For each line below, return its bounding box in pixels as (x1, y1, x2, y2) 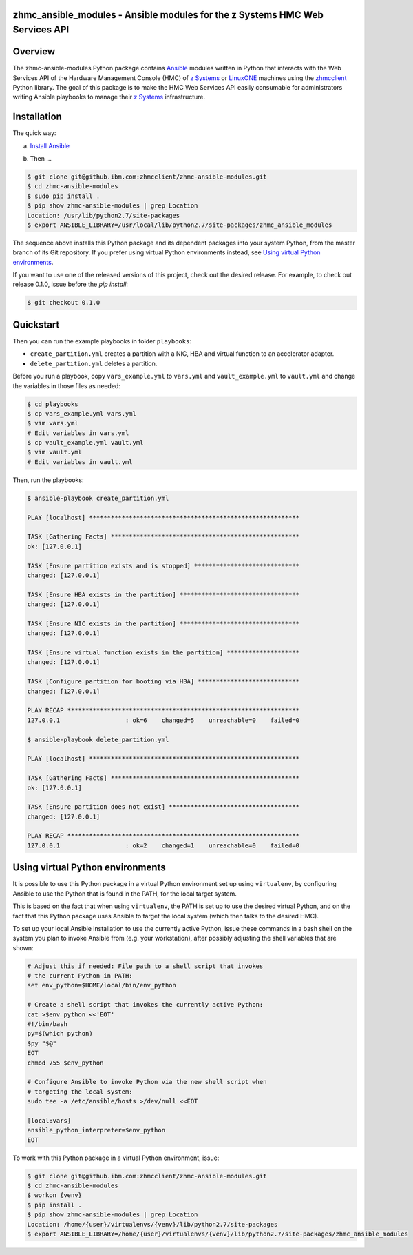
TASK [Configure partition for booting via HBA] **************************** (27, 678, 299, 685)
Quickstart (12, 319, 60, 330)
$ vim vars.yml (27, 419, 78, 428)
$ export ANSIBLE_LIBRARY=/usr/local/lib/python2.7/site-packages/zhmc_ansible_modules (27, 221, 332, 229)
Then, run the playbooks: (12, 476, 84, 484)
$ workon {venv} (27, 1192, 83, 1199)
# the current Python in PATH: (27, 972, 134, 980)
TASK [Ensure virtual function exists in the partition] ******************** (27, 649, 299, 656)
